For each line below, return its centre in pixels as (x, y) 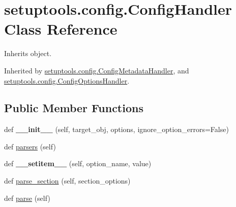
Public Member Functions (74, 108)
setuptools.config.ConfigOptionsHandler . (67, 80)
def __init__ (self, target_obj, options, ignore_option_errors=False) (116, 129)
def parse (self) (27, 198)
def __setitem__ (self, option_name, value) (78, 163)
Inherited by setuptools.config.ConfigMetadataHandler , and (97, 70)
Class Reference (61, 29)
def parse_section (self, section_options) (67, 181)
